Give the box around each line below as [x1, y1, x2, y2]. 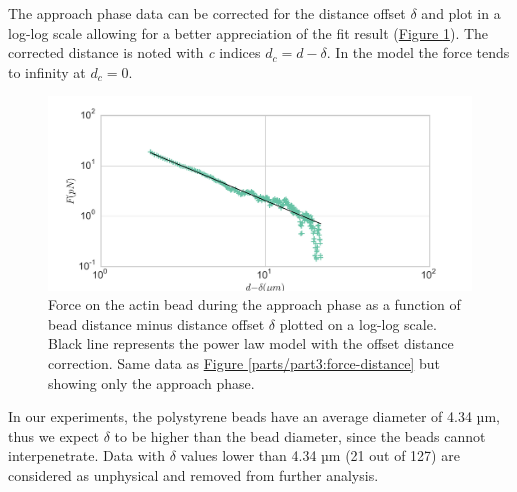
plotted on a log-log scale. [279, 313, 437, 334]
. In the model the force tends [326, 42, 510, 63]
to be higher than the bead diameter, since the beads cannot [114, 425, 486, 446]
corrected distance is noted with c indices [8, 42, 261, 63]
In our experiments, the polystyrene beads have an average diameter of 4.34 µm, [8, 406, 500, 427]
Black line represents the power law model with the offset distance [48, 333, 454, 354]
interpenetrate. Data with [8, 445, 166, 466]
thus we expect [8, 425, 100, 446]
